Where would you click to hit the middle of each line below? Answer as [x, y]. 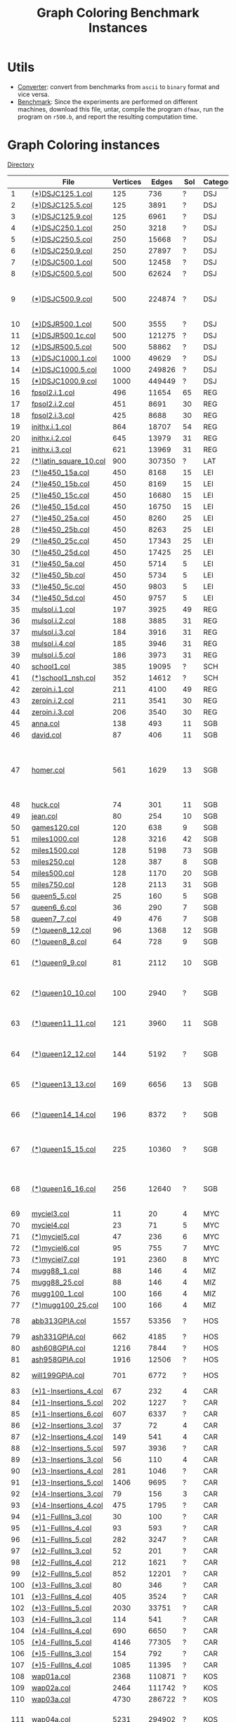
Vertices [127, 182]
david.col [46, 735]
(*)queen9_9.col [59, 962]
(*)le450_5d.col [58, 598]
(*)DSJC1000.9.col [64, 381]
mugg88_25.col [58, 1282]
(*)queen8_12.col [61, 930]
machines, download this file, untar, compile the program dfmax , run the [120, 109]
